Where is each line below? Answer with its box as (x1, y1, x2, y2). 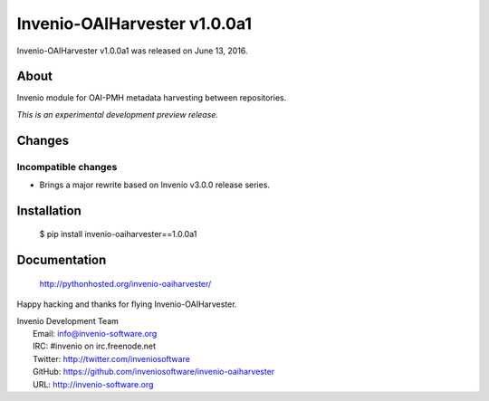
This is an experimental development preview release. (16, 109, 219, 119)
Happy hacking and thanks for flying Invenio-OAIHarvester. (16, 299, 237, 310)
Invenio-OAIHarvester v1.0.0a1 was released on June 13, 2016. (16, 45, 248, 56)
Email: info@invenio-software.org (33, 328, 158, 339)
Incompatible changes (16, 160, 118, 173)
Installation (16, 203, 81, 218)
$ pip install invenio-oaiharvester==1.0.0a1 (39, 229, 197, 240)
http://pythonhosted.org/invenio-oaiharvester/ (39, 278, 212, 289)
